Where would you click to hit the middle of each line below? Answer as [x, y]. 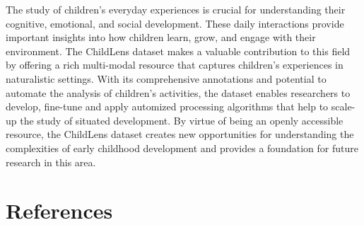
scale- [343, 106]
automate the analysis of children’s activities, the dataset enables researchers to [178, 92]
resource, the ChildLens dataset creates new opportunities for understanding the [180, 134]
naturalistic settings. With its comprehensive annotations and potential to [166, 78]
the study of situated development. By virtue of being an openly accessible [182, 120]
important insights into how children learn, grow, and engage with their [161, 37]
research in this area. [51, 162]
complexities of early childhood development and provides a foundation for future [182, 148]
